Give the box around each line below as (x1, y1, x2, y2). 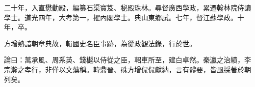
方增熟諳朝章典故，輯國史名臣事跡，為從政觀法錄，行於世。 (4, 38, 196, 48)
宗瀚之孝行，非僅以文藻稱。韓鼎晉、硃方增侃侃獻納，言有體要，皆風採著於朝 (4, 64, 251, 74)
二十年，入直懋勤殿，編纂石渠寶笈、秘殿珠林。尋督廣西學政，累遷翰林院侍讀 (4, 2, 251, 12)
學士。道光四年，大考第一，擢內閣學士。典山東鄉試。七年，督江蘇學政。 (4, 12, 237, 22)
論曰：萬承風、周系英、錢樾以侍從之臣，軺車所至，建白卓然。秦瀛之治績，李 (4, 55, 251, 65)
